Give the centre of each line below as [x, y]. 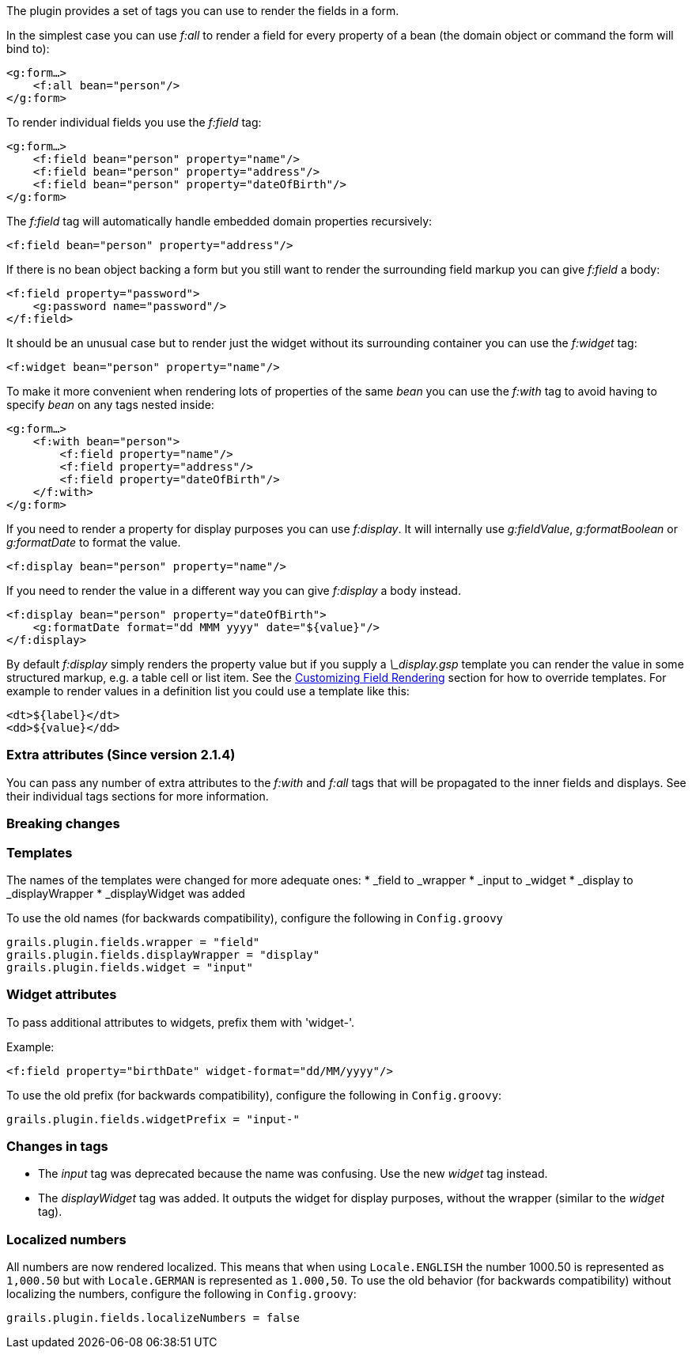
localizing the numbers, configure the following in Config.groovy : [182, 1294]
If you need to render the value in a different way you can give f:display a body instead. [234, 590]
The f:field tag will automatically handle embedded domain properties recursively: [219, 221]
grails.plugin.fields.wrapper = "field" [133, 942]
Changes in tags [57, 1146]
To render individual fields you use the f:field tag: [134, 122]
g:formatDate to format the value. [94, 542]
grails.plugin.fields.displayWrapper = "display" [163, 954]
